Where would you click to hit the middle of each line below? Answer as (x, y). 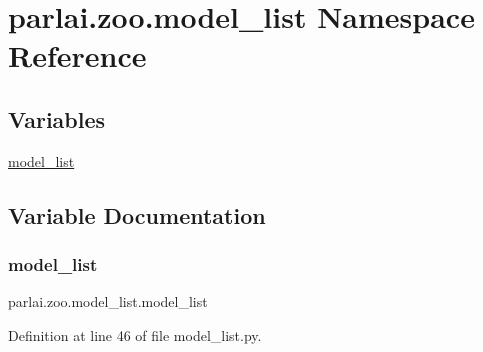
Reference (77, 55)
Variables (57, 118)
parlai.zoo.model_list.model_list (108, 301)
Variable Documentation (137, 214)
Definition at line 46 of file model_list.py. (135, 334)
